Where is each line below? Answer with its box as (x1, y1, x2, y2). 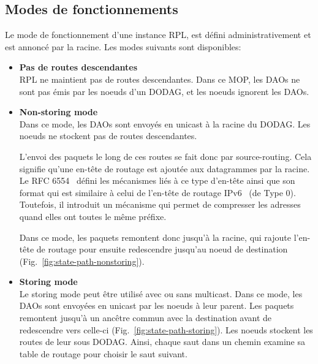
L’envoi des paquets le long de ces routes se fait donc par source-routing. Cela (19, 150, 312, 162)
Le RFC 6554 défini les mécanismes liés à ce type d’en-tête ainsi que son (19, 174, 295, 187)
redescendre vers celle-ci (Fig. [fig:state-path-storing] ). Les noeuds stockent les (19, 323, 313, 336)
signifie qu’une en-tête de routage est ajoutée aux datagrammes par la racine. (19, 162, 310, 175)
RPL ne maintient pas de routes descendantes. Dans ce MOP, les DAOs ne (19, 72, 300, 85)
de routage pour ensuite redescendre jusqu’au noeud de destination (36, 243, 288, 256)
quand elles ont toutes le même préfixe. (19, 210, 167, 222)
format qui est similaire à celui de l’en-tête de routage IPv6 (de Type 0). (19, 186, 296, 199)
